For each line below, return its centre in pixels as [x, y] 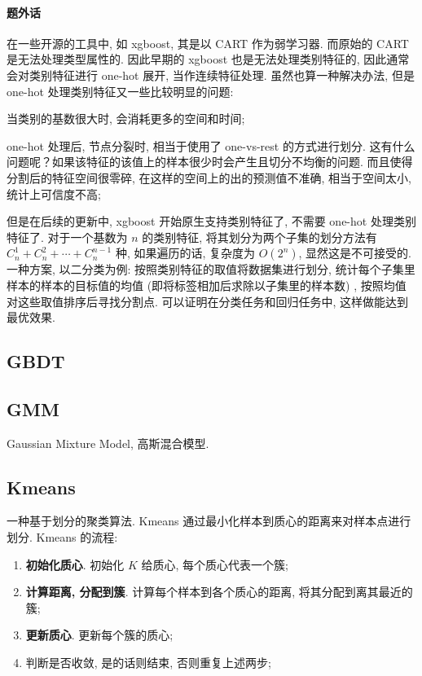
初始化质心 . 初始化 [75, 564]
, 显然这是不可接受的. [355, 253]
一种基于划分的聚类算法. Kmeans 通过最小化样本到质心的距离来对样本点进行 [209, 521]
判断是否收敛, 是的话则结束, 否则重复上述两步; [148, 663]
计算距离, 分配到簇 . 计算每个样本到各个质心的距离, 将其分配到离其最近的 [219, 592]
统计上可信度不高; [54, 193]
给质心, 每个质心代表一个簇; [215, 564]
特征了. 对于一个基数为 [67, 237]
